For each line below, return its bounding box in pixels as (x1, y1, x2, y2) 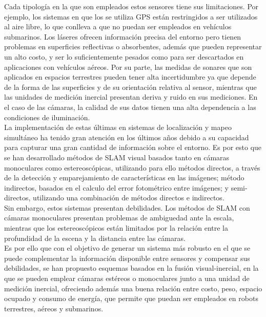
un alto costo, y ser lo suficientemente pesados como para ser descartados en (4, 51, 244, 62)
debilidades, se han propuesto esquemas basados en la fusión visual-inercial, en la (4, 263, 259, 273)
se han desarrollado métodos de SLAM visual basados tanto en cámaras (4, 152, 230, 162)
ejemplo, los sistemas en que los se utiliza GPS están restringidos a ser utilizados (4, 11, 258, 22)
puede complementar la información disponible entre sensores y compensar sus (4, 252, 250, 263)
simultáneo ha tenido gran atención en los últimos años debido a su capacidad (4, 132, 249, 142)
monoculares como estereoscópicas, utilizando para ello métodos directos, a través (4, 162, 260, 173)
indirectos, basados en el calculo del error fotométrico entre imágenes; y (4, 182, 229, 193)
